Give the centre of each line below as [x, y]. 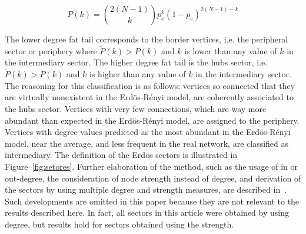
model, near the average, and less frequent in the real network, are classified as [147, 143]
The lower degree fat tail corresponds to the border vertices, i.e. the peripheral [147, 39]
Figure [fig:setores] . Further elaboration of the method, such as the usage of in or [152, 166]
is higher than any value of [138, 74]
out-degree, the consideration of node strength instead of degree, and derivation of [153, 178]
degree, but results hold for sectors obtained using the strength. [119, 224]
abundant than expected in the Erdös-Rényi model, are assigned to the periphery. [152, 120]
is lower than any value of [231, 50]
